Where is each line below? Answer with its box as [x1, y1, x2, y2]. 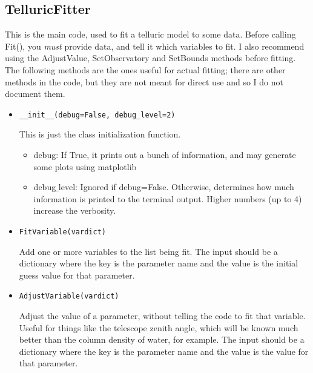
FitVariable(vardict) [19, 227, 106, 236]
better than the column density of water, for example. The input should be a [19, 333, 305, 346]
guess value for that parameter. [19, 268, 135, 281]
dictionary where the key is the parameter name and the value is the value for [19, 345, 309, 357]
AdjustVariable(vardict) [19, 292, 119, 301]
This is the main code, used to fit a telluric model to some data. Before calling [5, 28, 296, 41]
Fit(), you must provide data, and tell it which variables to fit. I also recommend [5, 39, 305, 52]
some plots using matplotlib [33, 160, 137, 173]
